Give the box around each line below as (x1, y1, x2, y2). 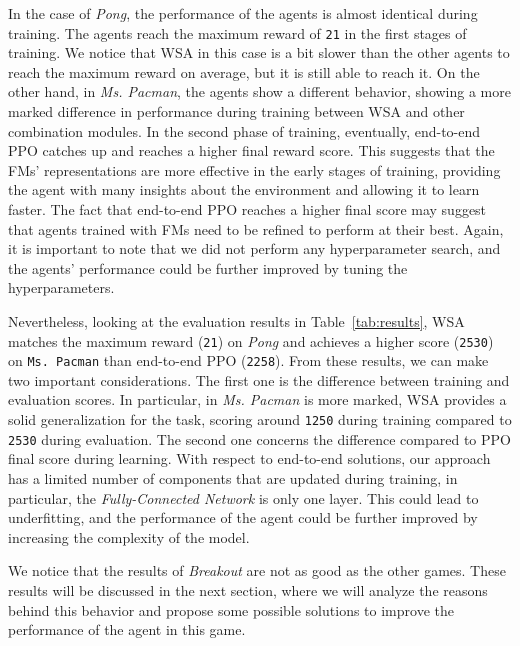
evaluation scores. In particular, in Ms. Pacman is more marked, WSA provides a (8, 389, 507, 410)
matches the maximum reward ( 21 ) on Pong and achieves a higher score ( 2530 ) (8, 330, 494, 351)
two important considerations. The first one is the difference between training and (8, 369, 510, 390)
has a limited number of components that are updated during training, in (8, 467, 458, 488)
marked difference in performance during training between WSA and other (8, 101, 465, 122)
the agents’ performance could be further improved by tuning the (8, 257, 408, 278)
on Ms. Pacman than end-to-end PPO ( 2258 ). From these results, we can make (8, 350, 489, 371)
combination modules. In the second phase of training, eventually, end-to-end (8, 120, 481, 141)
